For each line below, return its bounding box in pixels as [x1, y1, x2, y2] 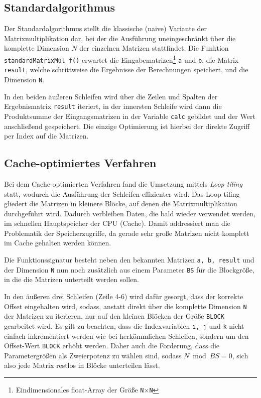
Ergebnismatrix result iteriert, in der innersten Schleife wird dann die [4, 101, 222, 111]
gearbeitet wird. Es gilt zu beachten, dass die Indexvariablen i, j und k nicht [4, 320, 244, 331]
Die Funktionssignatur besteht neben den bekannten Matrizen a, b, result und [4, 254, 254, 265]
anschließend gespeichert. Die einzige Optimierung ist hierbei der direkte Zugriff [4, 120, 250, 131]
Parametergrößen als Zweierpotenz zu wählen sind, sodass [4, 350, 182, 360]
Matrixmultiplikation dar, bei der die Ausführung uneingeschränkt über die [4, 33, 236, 43]
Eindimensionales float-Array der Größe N [16, 384, 144, 394]
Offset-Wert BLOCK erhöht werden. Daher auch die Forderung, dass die [4, 340, 220, 351]
